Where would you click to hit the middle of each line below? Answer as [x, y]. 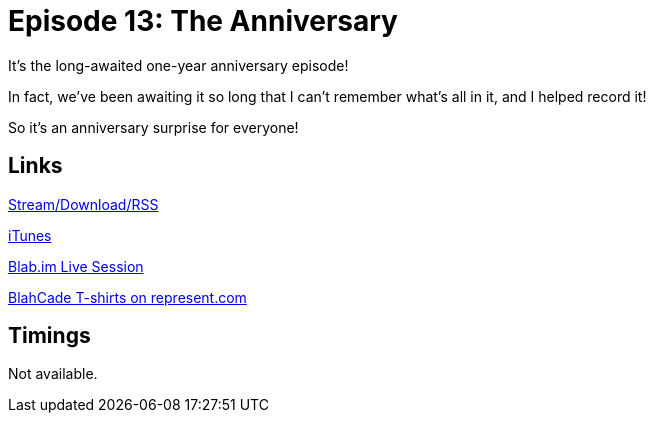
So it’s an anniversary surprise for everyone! [153, 127]
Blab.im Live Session [76, 266]
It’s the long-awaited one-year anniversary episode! [178, 65]
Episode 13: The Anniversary [203, 21]
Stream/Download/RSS [83, 204]
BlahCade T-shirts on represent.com [127, 297]
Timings [49, 336]
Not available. [53, 374]
